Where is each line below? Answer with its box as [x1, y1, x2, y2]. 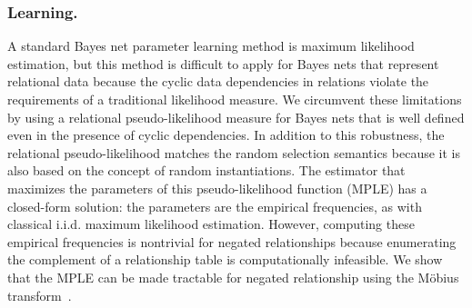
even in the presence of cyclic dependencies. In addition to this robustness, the [7, 125, 445, 144]
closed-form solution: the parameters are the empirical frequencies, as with [7, 196, 422, 215]
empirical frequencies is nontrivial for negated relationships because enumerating [7, 232, 457, 251]
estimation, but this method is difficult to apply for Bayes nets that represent [7, 54, 439, 73]
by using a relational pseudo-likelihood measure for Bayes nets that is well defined [7, 107, 465, 126]
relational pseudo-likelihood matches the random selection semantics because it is [7, 143, 460, 162]
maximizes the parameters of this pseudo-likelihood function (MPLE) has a [7, 178, 427, 197]
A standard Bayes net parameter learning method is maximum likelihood [7, 36, 415, 55]
